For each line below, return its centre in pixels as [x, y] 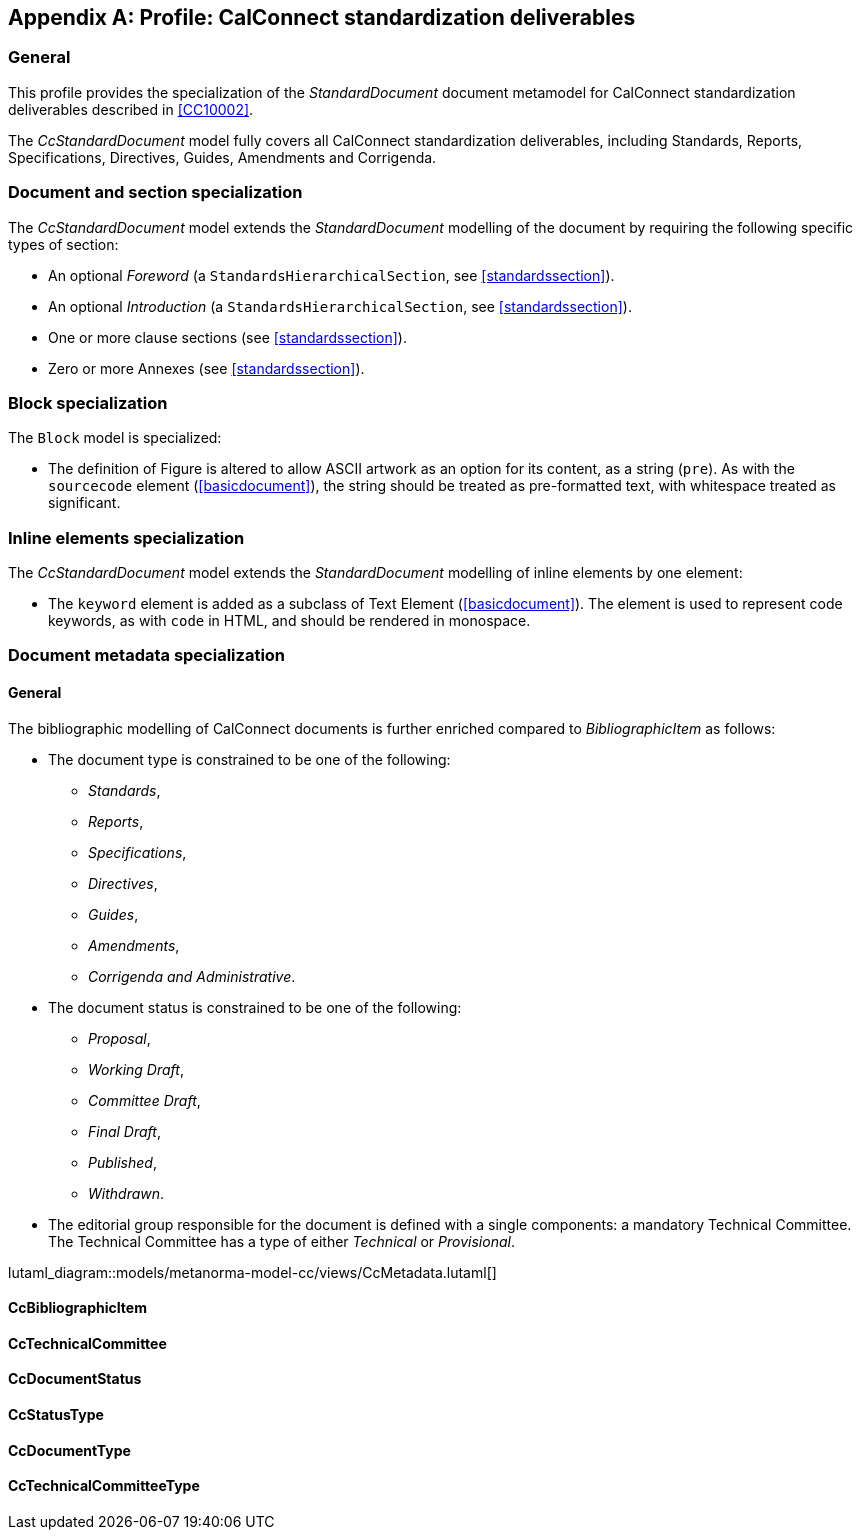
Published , [122, 1162]
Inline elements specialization [126, 537]
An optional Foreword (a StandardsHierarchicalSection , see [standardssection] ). [331, 275]
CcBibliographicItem [77, 1308]
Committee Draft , [144, 1100]
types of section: [63, 244]
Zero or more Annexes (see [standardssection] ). [206, 368]
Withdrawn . [126, 1193]
